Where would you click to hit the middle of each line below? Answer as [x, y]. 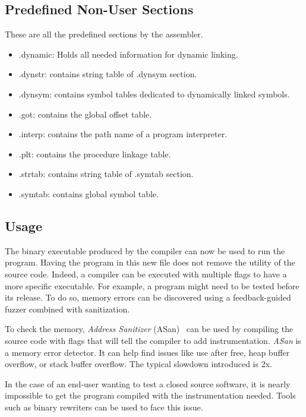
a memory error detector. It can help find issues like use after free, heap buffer [147, 352]
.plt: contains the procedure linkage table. [95, 154]
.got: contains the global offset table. [85, 114]
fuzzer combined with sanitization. [67, 309]
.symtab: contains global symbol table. [89, 193]
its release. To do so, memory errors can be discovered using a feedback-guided [148, 297]
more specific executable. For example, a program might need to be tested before [152, 285]
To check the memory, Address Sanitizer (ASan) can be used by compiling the [149, 329]
